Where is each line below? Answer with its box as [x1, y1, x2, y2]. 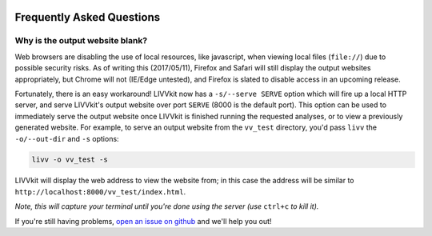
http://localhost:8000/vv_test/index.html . [14, 186, 186, 196]
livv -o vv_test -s [31, 155, 108, 164]
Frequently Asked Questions [14, 10, 161, 24]
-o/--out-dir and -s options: [14, 134, 119, 143]
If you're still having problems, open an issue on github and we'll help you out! [14, 216, 272, 226]
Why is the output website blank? [14, 35, 148, 46]
